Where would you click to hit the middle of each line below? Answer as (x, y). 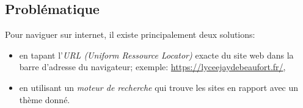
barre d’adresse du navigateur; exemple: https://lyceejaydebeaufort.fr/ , (152, 67)
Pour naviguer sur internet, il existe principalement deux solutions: (130, 34)
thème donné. (45, 99)
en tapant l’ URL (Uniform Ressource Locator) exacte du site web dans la (156, 55)
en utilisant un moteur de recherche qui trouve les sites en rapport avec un (159, 87)
